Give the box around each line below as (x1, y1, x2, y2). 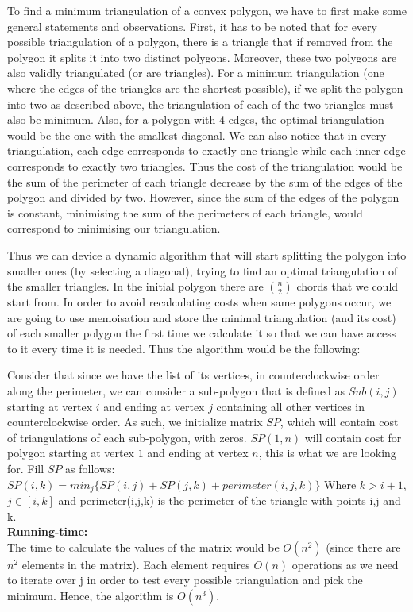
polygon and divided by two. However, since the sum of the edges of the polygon (7, 189, 399, 206)
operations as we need (291, 556, 399, 572)
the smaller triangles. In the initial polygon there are (7, 278, 264, 294)
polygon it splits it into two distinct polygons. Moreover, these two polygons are (7, 48, 397, 65)
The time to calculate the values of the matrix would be (7, 538, 280, 555)
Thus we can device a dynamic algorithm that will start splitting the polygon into (7, 246, 407, 263)
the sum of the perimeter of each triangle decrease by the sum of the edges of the (7, 173, 403, 190)
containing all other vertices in (216, 398, 365, 414)
